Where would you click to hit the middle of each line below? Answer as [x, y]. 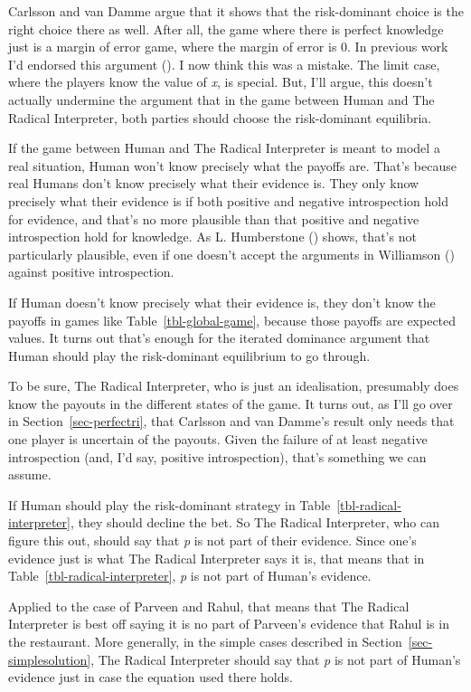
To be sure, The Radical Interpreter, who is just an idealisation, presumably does [234, 386]
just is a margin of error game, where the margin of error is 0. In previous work [228, 47]
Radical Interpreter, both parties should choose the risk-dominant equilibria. [220, 117]
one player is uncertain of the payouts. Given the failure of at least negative [218, 439]
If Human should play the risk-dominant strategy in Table [170, 504]
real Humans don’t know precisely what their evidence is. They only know [214, 183]
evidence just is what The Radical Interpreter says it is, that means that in [217, 558]
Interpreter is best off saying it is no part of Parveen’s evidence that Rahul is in [229, 624]
